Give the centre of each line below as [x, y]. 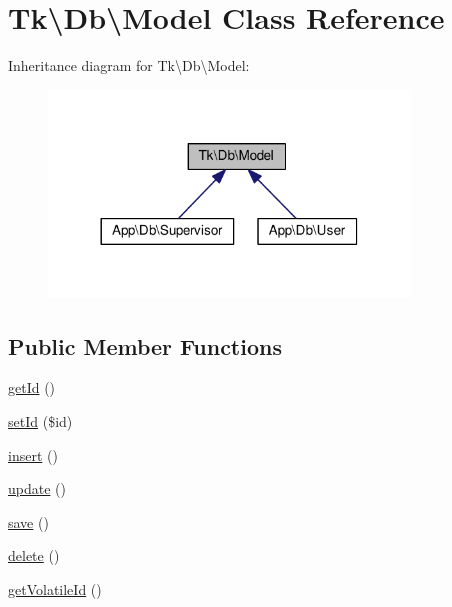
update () [37, 488]
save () [28, 521]
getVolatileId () [55, 588]
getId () [32, 387]
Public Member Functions [145, 345]
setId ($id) [40, 420]
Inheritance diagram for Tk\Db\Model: [129, 65]
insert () [33, 454]
